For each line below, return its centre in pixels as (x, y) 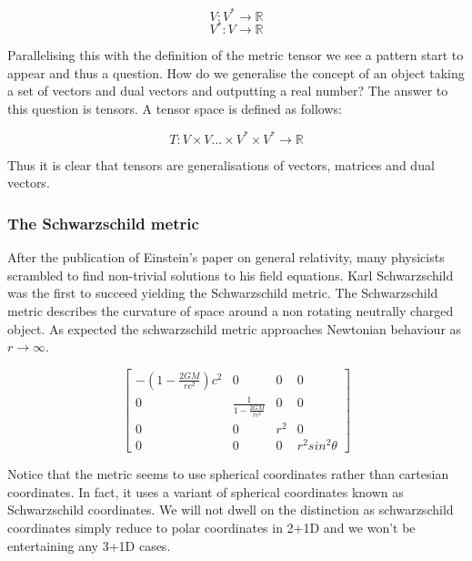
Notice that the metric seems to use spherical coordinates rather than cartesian (228, 474)
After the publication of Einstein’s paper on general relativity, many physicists (226, 257)
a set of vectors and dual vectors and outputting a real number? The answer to (228, 91)
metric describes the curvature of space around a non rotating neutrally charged (231, 311)
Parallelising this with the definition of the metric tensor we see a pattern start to (236, 55)
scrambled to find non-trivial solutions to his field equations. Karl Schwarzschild (231, 275)
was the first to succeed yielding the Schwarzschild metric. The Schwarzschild (223, 293)
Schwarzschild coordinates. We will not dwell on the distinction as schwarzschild (231, 510)
